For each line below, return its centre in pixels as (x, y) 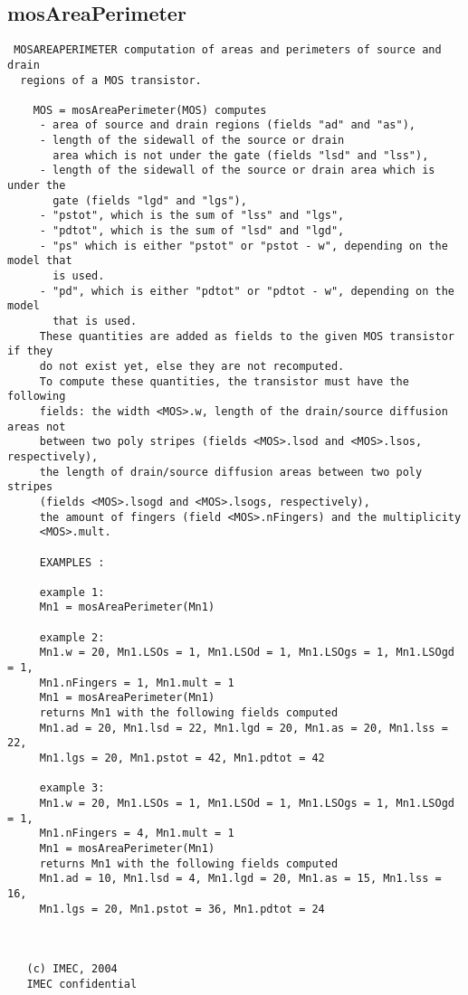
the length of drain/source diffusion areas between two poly (231, 472)
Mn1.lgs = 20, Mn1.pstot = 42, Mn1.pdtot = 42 (182, 758)
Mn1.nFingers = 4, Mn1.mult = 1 (137, 834)
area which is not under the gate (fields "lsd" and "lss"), (241, 155)
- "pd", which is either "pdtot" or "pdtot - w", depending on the (247, 291)
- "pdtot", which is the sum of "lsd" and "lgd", (192, 231)
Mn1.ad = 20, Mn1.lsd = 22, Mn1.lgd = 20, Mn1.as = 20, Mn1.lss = (244, 728)
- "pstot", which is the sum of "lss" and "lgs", (192, 216)
